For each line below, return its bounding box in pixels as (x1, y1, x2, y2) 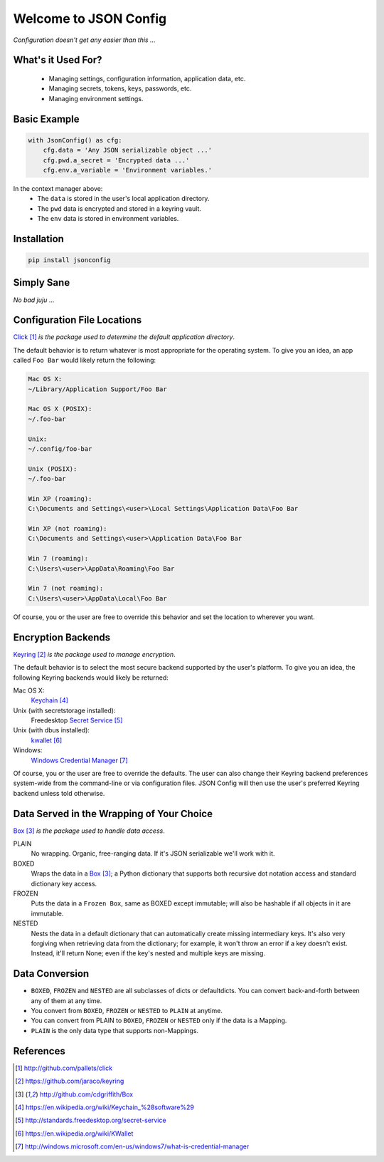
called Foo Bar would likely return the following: (13, 356, 156, 365)
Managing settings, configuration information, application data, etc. (48, 74, 246, 83)
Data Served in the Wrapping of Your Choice (13, 807, 213, 819)
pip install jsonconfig (28, 256, 112, 264)
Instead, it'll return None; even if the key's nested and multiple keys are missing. (31, 949, 266, 958)
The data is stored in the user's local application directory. (37, 194, 210, 203)
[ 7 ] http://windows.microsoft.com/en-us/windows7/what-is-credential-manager (15, 1142, 250, 1151)
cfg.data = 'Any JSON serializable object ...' (43, 146, 213, 155)
